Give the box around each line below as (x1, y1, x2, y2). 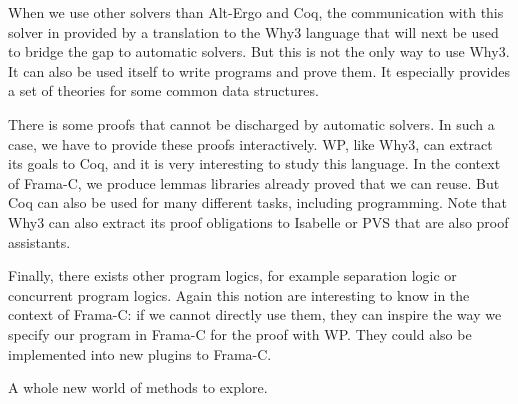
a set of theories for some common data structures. (8, 80, 319, 101)
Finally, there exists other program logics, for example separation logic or (8, 265, 457, 286)
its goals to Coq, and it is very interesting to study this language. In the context (8, 153, 501, 174)
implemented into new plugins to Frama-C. (8, 343, 272, 364)
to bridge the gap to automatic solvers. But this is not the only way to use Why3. (8, 41, 510, 62)
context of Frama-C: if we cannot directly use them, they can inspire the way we (8, 304, 502, 325)
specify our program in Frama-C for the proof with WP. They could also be (8, 323, 472, 344)
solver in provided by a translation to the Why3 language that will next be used (8, 21, 499, 42)
